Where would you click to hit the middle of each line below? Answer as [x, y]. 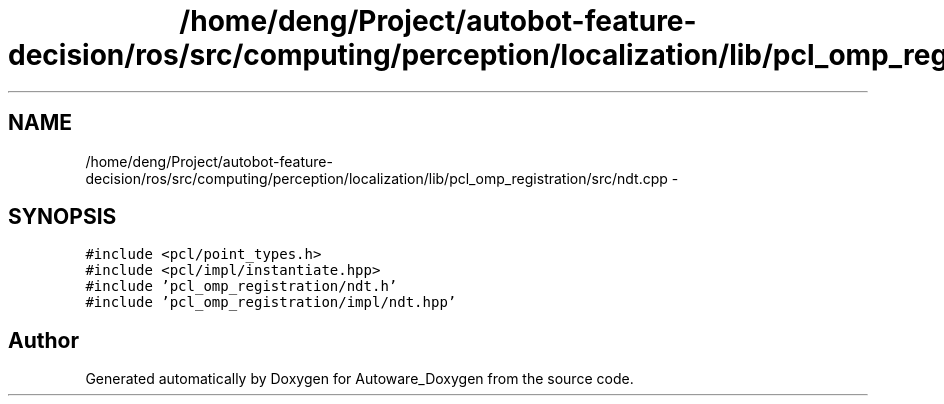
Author [43, 340]
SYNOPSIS [62, 217]
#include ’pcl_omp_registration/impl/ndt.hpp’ [271, 302]
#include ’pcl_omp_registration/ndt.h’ [241, 286]
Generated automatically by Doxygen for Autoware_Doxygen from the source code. [359, 379]
